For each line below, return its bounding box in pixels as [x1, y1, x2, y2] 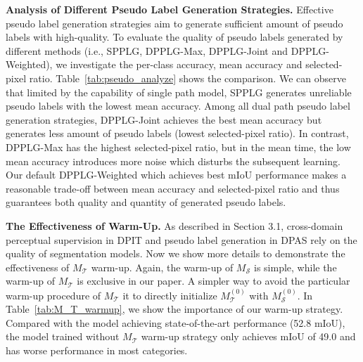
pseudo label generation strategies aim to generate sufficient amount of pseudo [6, 15, 343, 30]
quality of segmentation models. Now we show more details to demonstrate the [6, 246, 345, 261]
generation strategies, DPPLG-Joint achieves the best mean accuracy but [6, 112, 322, 127]
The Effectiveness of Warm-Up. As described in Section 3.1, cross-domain [6, 218, 343, 233]
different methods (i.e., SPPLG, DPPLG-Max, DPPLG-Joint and [6, 43, 288, 58]
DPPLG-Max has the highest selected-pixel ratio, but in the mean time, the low [6, 139, 351, 154]
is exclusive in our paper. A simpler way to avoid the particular [77, 273, 350, 288]
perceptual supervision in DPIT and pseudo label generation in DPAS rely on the [6, 232, 357, 247]
